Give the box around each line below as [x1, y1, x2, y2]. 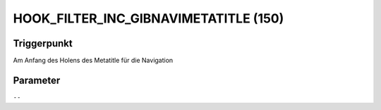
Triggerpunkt [13, 37, 73, 49]
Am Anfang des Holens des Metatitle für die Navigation [13, 56, 174, 65]
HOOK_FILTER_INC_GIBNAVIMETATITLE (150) [13, 11, 284, 26]
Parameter [13, 74, 61, 86]
